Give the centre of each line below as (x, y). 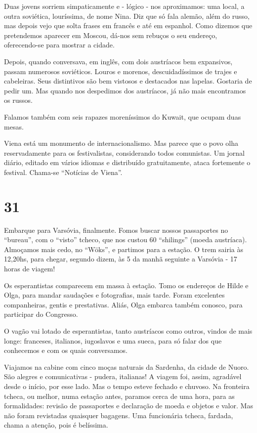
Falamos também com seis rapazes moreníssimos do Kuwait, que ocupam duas (123, 116)
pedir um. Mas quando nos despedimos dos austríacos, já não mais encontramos (125, 90)
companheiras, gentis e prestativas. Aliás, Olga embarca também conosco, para (123, 304)
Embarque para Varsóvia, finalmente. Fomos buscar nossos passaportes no (116, 230)
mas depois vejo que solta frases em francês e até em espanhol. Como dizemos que (128, 25)
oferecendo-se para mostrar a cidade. (59, 45)
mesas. (14, 126)
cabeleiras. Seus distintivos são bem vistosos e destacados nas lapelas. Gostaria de (128, 81)
